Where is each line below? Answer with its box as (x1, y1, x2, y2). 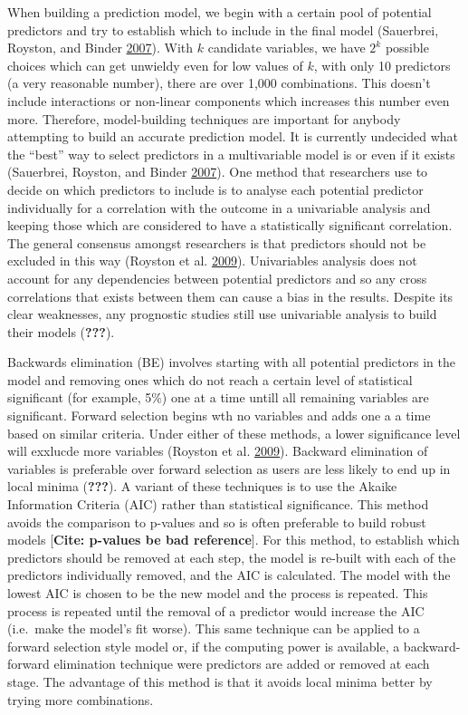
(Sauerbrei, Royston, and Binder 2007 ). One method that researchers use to (7, 162, 428, 181)
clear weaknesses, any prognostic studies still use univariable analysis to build (7, 304, 437, 324)
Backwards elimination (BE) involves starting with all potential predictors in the (7, 353, 455, 372)
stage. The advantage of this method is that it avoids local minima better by (7, 672, 433, 691)
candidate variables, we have (207, 38, 366, 57)
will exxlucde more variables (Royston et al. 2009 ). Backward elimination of (7, 441, 428, 460)
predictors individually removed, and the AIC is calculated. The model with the (7, 565, 451, 585)
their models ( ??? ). (7, 322, 115, 341)
